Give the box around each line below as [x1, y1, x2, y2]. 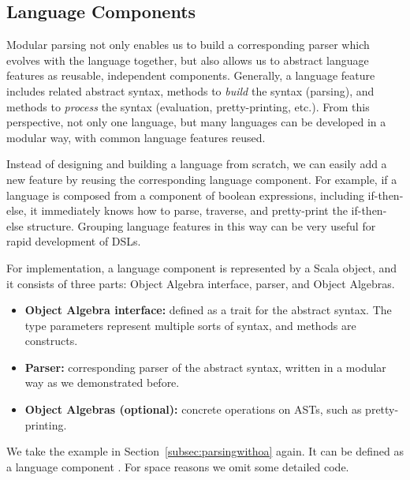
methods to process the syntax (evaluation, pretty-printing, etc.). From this [6, 98, 370, 114]
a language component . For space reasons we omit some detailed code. [6, 458, 349, 474]
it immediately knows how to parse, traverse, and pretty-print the [30, 202, 348, 219]
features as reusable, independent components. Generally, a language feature [6, 67, 375, 84]
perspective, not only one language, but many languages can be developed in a [6, 114, 386, 130]
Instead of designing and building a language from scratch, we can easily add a [6, 156, 387, 172]
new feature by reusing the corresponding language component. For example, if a [6, 171, 397, 187]
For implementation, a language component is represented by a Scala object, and [6, 259, 397, 276]
